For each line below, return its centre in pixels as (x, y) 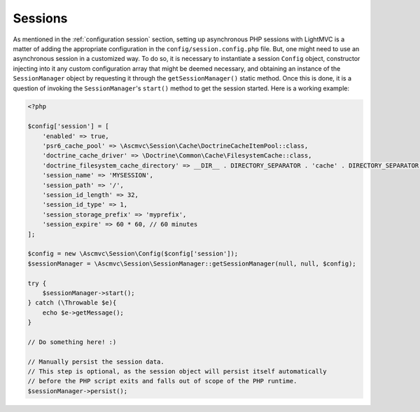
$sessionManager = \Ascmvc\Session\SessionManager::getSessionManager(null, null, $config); (192, 263)
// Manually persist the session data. (96, 362)
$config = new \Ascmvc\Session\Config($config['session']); (133, 254)
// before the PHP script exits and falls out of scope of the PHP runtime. (162, 381)
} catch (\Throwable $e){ (72, 303)
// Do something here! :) (72, 342)
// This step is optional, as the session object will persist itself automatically (177, 372)
